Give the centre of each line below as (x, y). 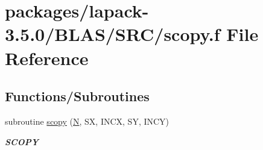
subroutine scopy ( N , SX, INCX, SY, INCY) (87, 121)
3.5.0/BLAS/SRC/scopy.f (112, 34)
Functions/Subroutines (77, 96)
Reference (47, 58)
